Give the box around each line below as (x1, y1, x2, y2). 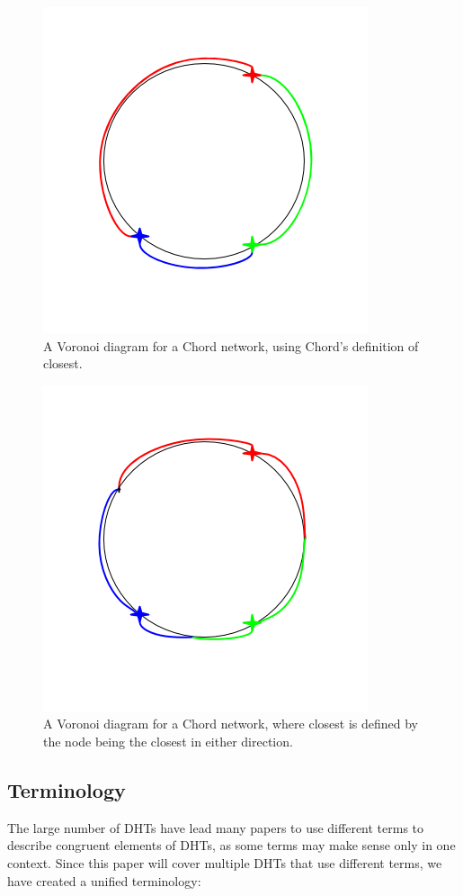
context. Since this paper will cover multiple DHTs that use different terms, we (7, 853, 442, 872)
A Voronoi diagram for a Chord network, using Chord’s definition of (43, 336, 419, 355)
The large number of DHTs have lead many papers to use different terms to (7, 818, 424, 837)
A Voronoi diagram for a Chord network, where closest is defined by (43, 714, 418, 733)
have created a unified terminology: (7, 871, 201, 890)
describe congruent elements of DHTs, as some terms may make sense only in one (7, 836, 456, 855)
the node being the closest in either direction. (43, 731, 293, 750)
